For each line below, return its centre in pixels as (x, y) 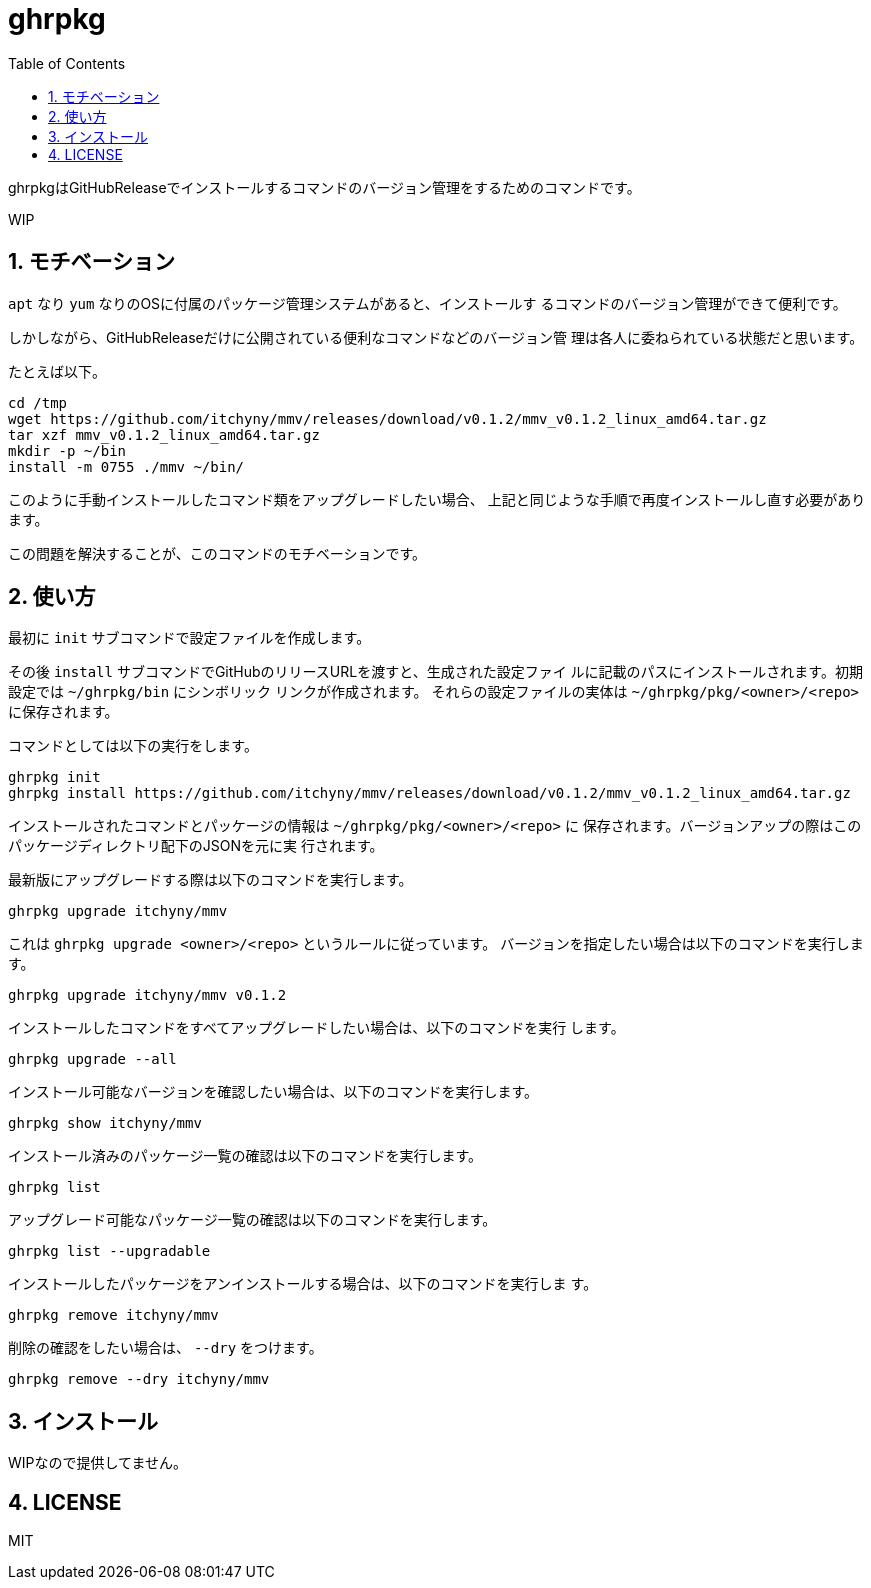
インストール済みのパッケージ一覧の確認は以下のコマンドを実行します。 (245, 1156)
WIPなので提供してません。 (97, 1463)
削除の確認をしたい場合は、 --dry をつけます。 (165, 1348)
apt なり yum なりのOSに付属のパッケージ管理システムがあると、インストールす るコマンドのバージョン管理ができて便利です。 (427, 303)
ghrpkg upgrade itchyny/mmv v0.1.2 (147, 995)
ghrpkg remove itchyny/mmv (113, 1315)
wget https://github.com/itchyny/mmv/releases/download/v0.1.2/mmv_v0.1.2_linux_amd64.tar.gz (387, 418)
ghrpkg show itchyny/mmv (105, 1123)
